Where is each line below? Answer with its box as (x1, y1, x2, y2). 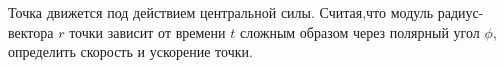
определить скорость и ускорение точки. (8, 41, 253, 62)
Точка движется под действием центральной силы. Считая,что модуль (8, 2, 434, 22)
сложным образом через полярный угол (239, 21, 480, 42)
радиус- (437, 2, 484, 22)
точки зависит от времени (69, 21, 226, 42)
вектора (8, 21, 54, 42)
